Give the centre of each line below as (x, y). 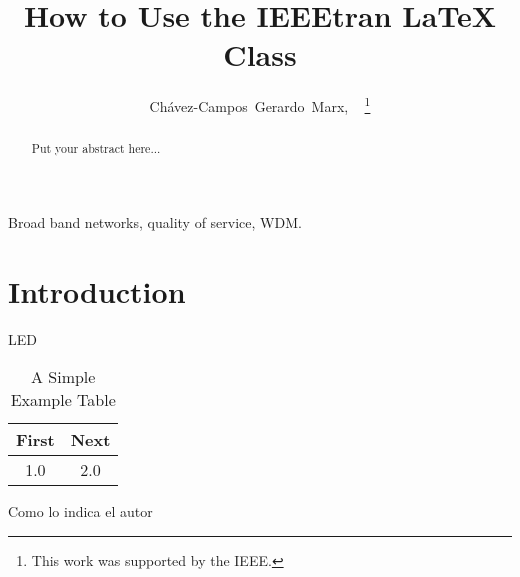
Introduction (97, 290)
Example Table (63, 400)
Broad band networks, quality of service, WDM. (155, 222)
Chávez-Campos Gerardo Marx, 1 (260, 104)
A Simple (63, 377)
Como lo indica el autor (80, 511)
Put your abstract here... (96, 148)
